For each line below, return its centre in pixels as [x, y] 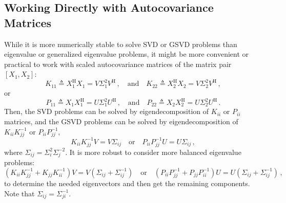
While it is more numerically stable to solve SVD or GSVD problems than [121, 44]
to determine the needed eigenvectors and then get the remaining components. [127, 183]
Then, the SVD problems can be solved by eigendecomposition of [107, 111]
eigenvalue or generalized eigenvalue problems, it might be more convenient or [127, 54]
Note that [19, 193]
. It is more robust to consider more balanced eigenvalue [153, 152]
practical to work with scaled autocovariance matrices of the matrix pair [118, 64]
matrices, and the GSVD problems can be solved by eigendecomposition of [121, 121]
